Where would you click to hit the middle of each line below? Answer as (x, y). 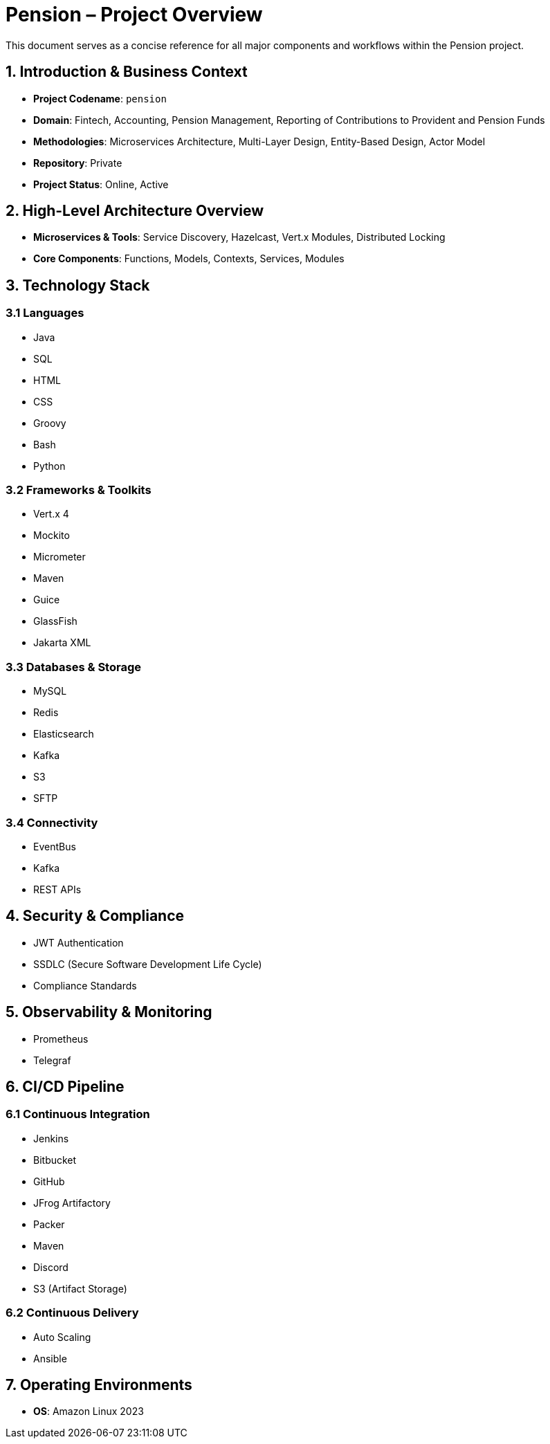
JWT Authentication (79, 942)
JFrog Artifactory (72, 1203)
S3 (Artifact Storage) (80, 1288)
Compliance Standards (85, 985)
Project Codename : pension (100, 98)
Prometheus (61, 1039)
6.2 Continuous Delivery (72, 1313)
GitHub (49, 1181)
